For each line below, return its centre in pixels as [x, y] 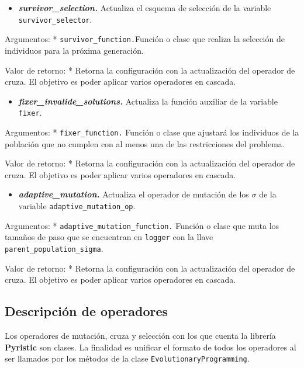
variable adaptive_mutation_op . [77, 205]
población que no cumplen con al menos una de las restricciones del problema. [145, 143]
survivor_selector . [55, 19]
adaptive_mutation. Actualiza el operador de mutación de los [134, 194]
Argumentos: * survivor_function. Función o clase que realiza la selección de [145, 39]
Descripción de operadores [87, 311]
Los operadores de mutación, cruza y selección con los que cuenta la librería [140, 335]
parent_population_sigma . [54, 248]
